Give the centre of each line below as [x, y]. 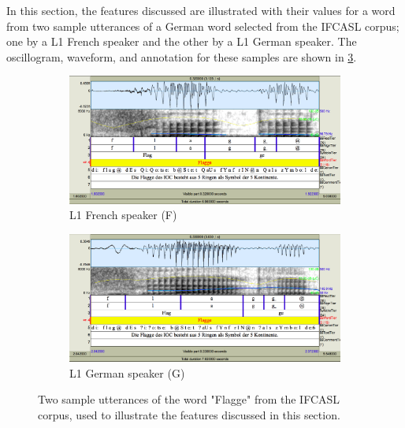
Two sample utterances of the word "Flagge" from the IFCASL [189, 399]
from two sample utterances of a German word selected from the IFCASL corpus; [203, 26]
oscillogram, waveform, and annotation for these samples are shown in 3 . [182, 56]
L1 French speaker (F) [123, 215]
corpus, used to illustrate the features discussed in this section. [189, 414]
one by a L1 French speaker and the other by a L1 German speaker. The [182, 41]
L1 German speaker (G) [127, 372]
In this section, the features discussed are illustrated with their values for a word [201, 10]
